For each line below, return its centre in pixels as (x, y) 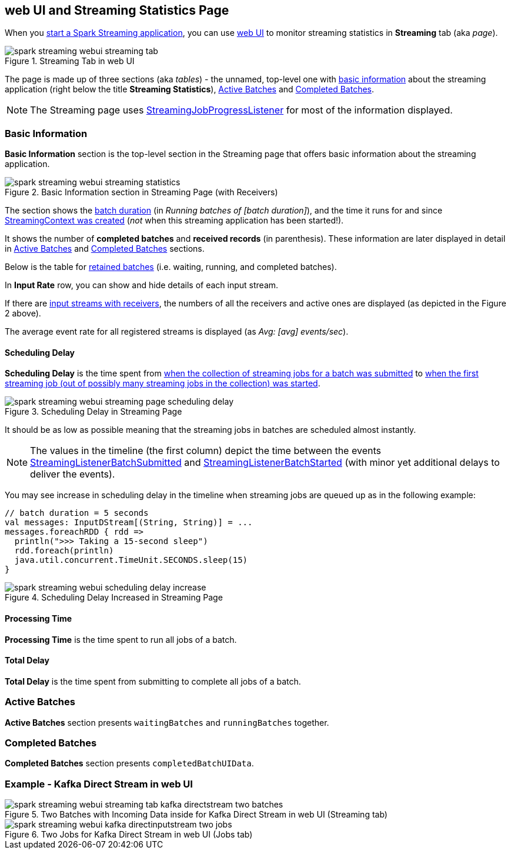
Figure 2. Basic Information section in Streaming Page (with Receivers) (141, 192)
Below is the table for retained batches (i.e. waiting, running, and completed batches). (171, 267)
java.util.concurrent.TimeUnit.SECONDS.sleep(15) (131, 560)
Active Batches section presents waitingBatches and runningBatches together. (167, 722)
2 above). (23, 313)
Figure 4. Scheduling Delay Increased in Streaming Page (114, 598)
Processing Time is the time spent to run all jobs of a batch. (121, 639)
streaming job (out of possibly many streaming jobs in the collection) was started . (163, 383)
